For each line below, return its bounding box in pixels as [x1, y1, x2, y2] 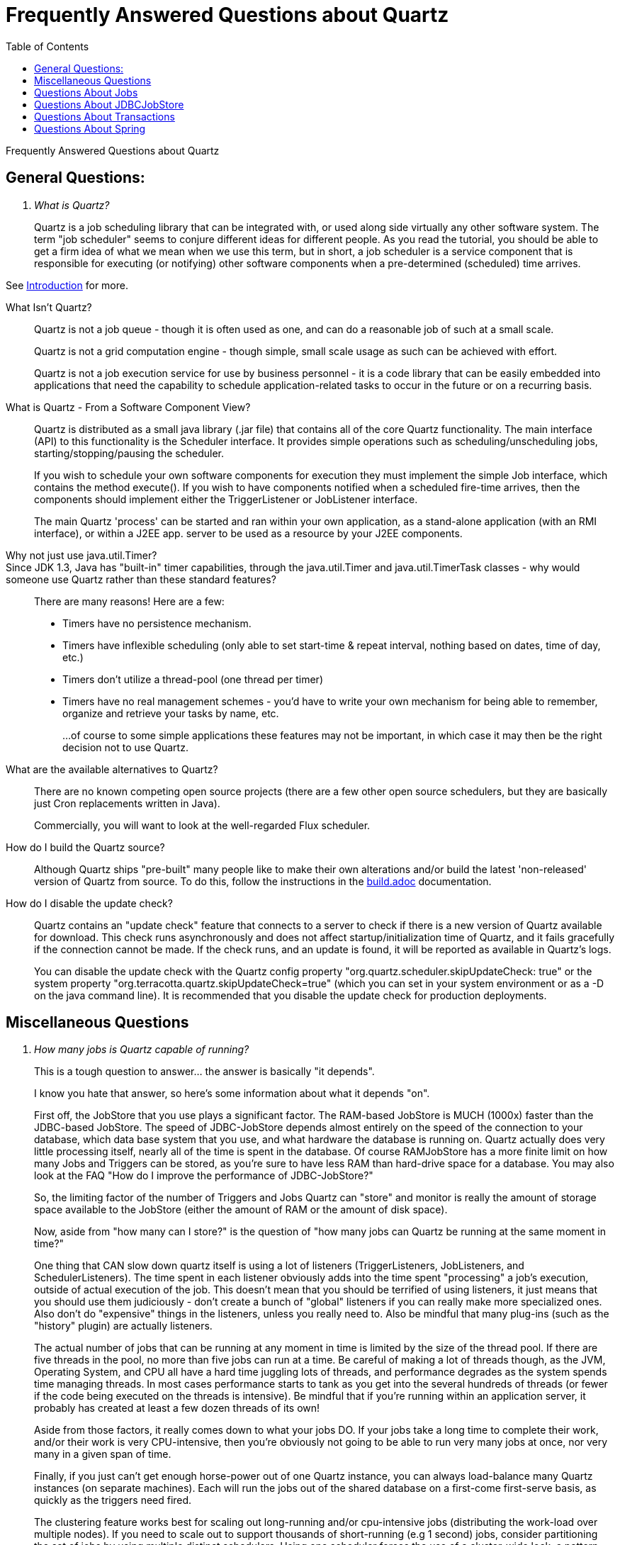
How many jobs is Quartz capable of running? [34, 1043, 249, 1056]
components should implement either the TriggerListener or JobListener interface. [34, 493, 418, 505]
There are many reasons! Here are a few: [34, 595, 225, 607]
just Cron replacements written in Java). [34, 797, 220, 809]
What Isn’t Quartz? [6, 300, 92, 313]
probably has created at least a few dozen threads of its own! [34, 1402, 320, 1415]
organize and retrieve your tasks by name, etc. [62, 707, 279, 719]
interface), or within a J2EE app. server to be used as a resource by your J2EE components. [34, 527, 463, 539]
